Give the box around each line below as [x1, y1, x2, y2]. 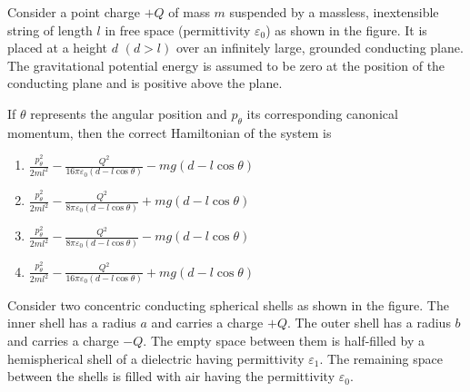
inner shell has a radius [7, 313, 136, 332]
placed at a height [7, 38, 108, 57]
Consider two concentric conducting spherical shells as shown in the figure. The [7, 295, 449, 314]
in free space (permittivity [105, 20, 251, 39]
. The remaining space [319, 348, 443, 367]
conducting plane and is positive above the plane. [7, 73, 283, 93]
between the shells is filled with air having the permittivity [7, 367, 335, 386]
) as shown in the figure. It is [265, 20, 427, 39]
